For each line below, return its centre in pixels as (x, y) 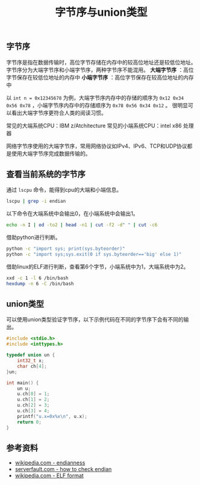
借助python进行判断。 (33, 237)
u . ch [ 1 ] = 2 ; (33, 400)
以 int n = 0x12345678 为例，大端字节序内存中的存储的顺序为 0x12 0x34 (95, 98)
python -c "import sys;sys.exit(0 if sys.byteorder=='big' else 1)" (94, 255)
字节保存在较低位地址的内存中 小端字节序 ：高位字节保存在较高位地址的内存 (100, 77)
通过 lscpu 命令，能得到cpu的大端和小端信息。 (64, 190)
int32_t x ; (31, 361)
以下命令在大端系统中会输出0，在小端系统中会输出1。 (72, 214)
